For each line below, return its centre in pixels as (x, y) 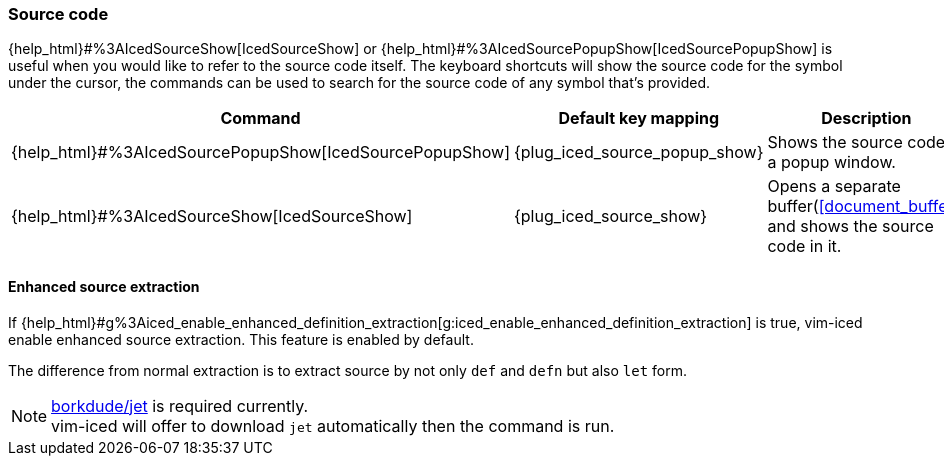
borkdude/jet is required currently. (180, 405)
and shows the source (850, 226)
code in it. (804, 246)
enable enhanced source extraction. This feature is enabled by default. (241, 339)
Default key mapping (639, 118)
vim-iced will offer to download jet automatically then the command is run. (333, 425)
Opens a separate (834, 186)
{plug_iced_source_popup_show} (639, 152)
